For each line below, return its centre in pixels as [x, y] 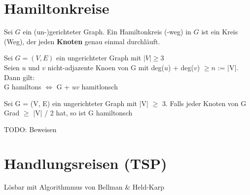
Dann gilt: [19, 77]
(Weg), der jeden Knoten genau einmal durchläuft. [82, 41]
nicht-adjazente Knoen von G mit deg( [106, 67]
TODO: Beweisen [30, 129]
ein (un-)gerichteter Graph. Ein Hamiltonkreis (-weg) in [107, 32]
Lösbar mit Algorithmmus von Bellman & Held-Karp [84, 186]
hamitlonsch [100, 87]
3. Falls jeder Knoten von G [204, 103]
